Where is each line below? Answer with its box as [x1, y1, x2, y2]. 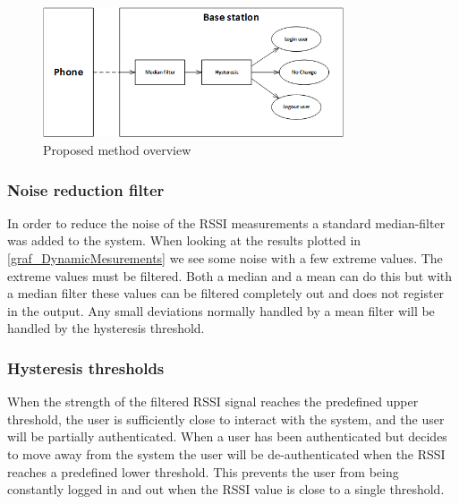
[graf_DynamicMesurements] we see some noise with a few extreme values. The [7, 249, 443, 267]
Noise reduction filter [7, 178, 165, 201]
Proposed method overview [43, 141, 191, 158]
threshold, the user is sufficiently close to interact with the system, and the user [7, 409, 445, 428]
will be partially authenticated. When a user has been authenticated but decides [7, 427, 447, 446]
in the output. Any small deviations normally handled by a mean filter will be [7, 301, 435, 320]
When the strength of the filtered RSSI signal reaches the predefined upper [7, 392, 419, 411]
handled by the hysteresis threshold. [7, 319, 205, 337]
